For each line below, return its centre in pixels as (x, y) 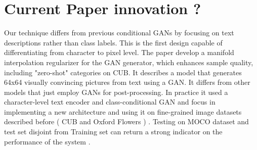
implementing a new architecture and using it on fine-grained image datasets (123, 111)
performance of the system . (47, 141)
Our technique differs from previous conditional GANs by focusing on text (119, 33)
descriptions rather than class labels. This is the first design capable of (113, 42)
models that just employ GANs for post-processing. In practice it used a (116, 92)
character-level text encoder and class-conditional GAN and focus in (110, 102)
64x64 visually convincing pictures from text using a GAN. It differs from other (127, 82)
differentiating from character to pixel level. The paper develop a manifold (119, 52)
